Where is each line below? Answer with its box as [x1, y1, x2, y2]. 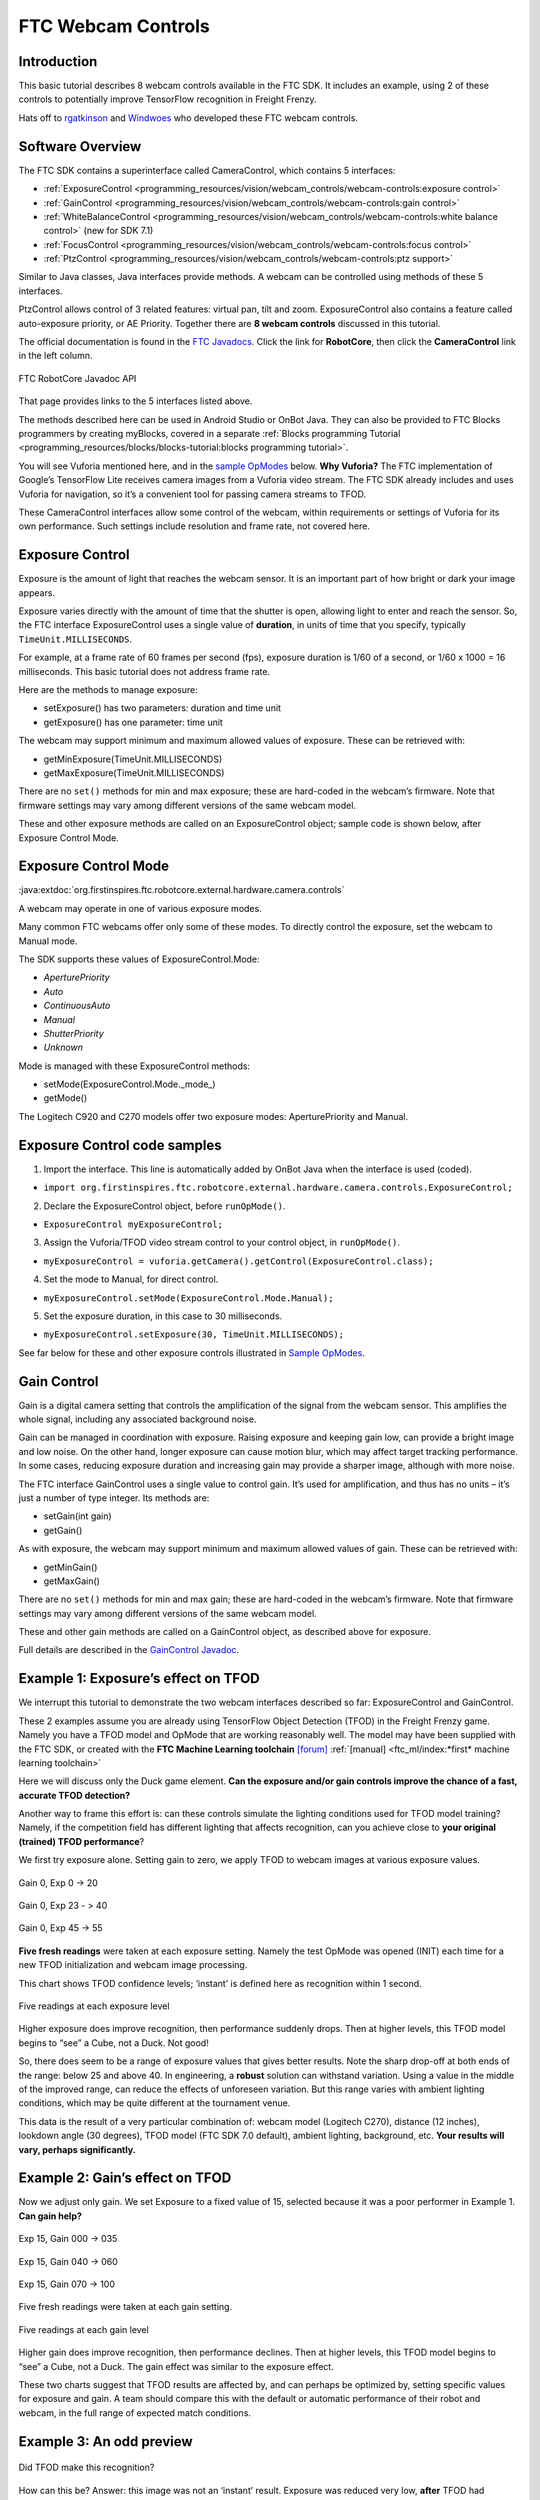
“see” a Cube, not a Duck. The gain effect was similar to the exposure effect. [18, 2360, 334, 2372]
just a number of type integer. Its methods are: [18, 1491, 210, 1504]
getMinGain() [43, 1561, 98, 1573]
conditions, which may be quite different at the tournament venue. [18, 2097, 291, 2109]
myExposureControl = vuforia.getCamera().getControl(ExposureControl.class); [43, 1255, 434, 1267]
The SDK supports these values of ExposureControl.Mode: [18, 953, 260, 965]
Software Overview [18, 138, 142, 155]
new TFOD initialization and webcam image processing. [18, 1959, 248, 1971]
